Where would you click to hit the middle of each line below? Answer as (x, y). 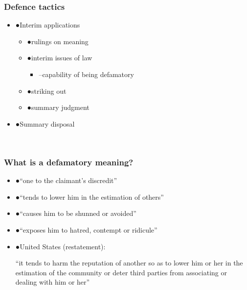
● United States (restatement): (60, 246)
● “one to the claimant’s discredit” (66, 180)
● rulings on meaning (58, 41)
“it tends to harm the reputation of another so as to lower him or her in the (129, 263)
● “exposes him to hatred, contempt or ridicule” (86, 229)
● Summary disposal (45, 123)
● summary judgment (58, 107)
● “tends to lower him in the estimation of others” (90, 197)
